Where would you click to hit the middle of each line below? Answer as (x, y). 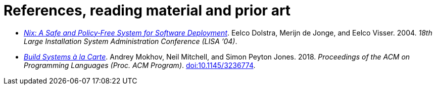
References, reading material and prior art (147, 10)
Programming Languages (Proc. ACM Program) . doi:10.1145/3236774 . (140, 65)
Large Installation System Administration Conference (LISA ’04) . (131, 41)
